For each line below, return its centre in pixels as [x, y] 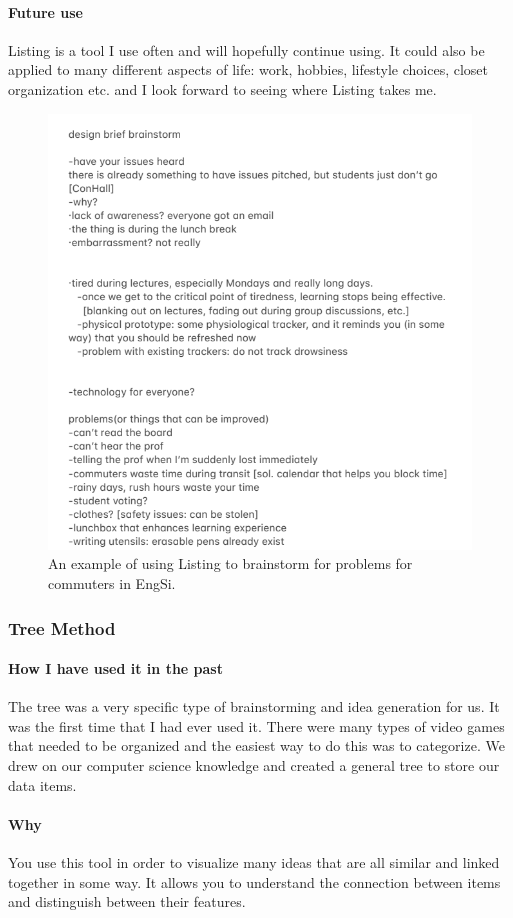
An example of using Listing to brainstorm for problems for [230, 563]
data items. [42, 784]
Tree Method [62, 627]
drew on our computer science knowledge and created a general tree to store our [254, 765]
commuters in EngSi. [112, 583]
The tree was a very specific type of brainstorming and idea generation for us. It [254, 706]
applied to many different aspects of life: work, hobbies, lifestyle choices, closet [248, 69]
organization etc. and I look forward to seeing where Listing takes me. [222, 88]
